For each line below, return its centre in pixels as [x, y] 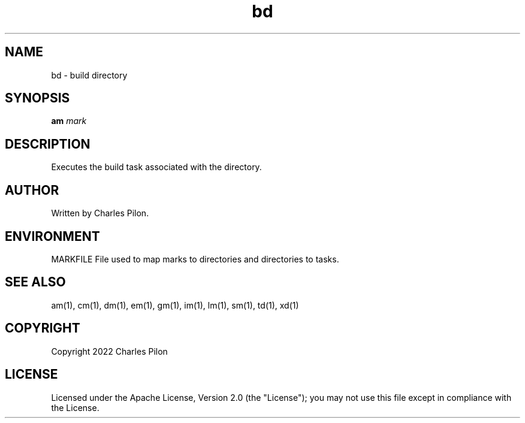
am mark [69, 121]
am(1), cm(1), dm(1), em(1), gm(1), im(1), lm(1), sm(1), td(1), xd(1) [175, 305]
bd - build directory [89, 75]
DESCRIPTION [48, 144]
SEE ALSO [35, 282]
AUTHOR [32, 190]
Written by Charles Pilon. [100, 213]
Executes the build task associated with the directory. [156, 167]
